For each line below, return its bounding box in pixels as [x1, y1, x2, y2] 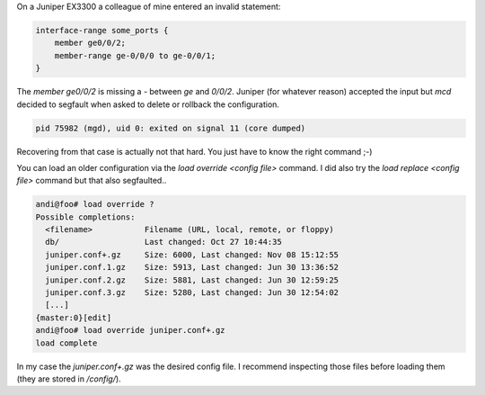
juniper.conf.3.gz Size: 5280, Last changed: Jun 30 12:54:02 [45, 288, 339, 297]
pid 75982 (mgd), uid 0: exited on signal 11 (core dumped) [35, 122, 306, 133]
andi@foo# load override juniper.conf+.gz [35, 325, 225, 336]
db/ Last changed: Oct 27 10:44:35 [45, 237, 282, 247]
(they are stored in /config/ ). [16, 373, 121, 384]
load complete [35, 337, 98, 348]
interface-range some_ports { [35, 25, 169, 35]
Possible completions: [35, 211, 136, 222]
